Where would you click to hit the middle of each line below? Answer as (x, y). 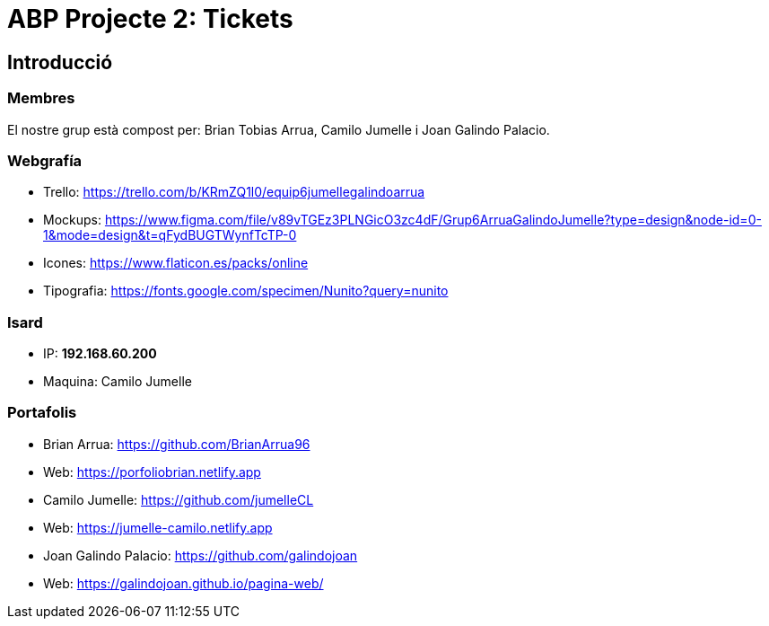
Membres (41, 98)
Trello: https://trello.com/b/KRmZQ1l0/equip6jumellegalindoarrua (234, 192)
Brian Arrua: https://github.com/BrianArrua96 (177, 444)
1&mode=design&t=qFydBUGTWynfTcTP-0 (170, 235)
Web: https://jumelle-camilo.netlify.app (158, 527)
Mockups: (72, 220)
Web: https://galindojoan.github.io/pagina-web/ (184, 583)
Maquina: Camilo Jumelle (118, 382)
